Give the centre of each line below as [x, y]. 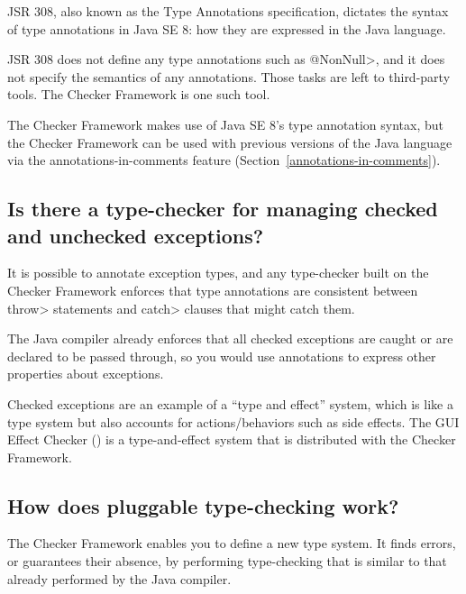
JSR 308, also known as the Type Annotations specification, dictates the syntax [228, 11]
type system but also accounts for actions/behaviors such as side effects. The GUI [233, 421]
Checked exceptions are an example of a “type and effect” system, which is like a [230, 403]
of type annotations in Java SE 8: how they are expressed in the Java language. [227, 28]
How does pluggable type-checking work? [203, 505]
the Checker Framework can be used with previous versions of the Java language [230, 142]
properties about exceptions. [86, 374]
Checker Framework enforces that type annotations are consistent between [213, 290]
